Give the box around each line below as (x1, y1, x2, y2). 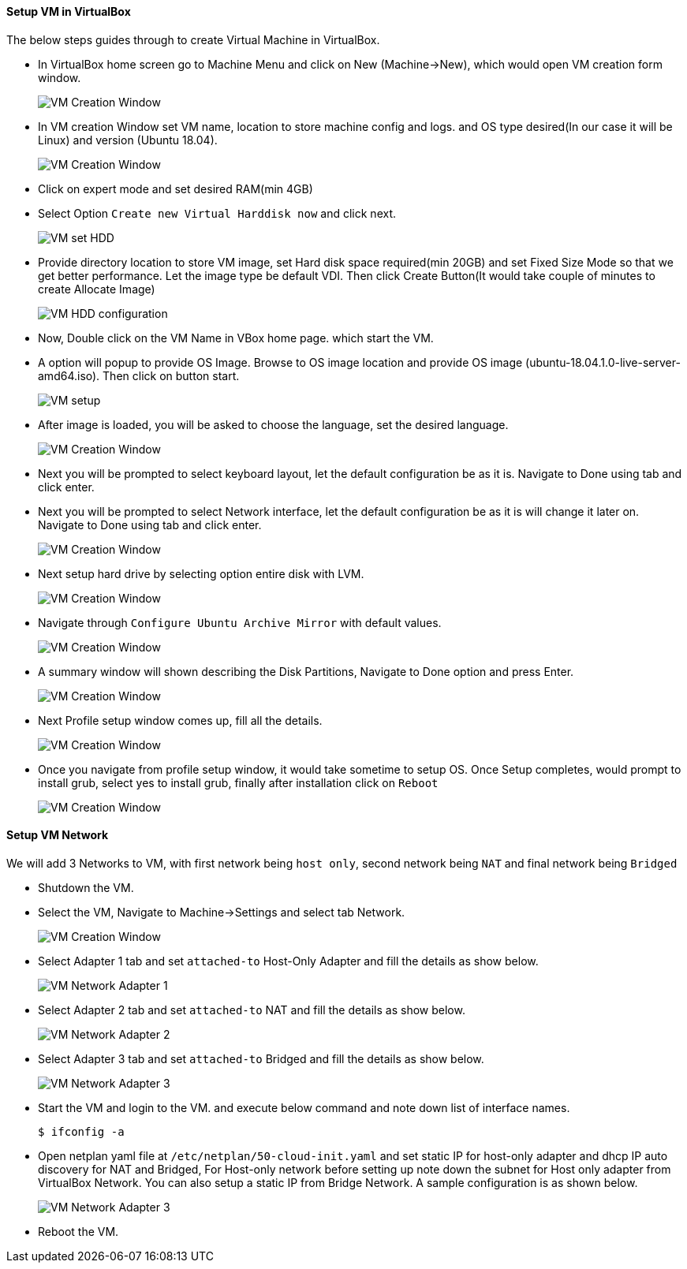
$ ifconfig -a (38, 1125, 125, 1138)
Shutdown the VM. (38, 880, 134, 894)
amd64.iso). (38, 368, 100, 383)
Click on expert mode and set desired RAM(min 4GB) (38, 181, 313, 196)
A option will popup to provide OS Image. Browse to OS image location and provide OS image (38, 355, 523, 369)
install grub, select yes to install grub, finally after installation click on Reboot (38, 775, 439, 789)
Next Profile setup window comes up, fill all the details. (38, 713, 323, 727)
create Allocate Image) (38, 282, 155, 296)
